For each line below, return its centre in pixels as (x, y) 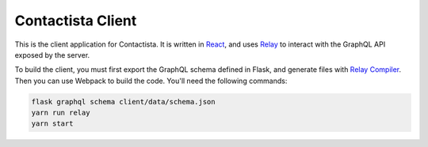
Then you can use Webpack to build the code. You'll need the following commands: (151, 81)
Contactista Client (76, 21)
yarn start (52, 124)
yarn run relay (61, 113)
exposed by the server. (52, 55)
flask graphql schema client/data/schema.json (123, 102)
